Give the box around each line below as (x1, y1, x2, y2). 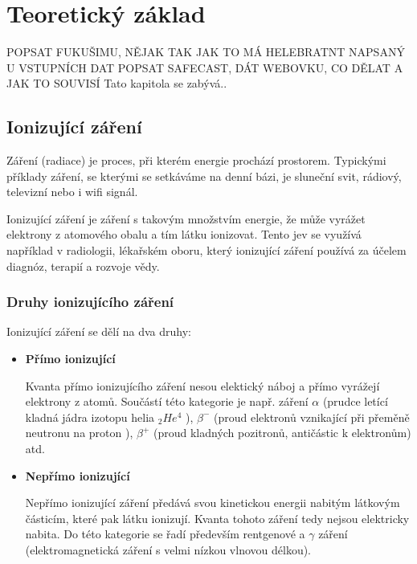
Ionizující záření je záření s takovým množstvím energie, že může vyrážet (6, 210, 366, 227)
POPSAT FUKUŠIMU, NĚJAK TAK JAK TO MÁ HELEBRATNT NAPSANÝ (6, 43, 405, 60)
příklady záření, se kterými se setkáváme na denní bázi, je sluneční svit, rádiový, (6, 167, 402, 184)
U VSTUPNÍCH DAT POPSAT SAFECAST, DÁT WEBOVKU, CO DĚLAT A (6, 59, 403, 76)
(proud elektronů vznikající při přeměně (213, 408, 410, 425)
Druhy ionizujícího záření (6, 292, 174, 312)
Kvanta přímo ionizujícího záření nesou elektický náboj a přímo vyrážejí (25, 377, 380, 394)
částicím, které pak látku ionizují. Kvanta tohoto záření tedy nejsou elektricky (25, 509, 410, 526)
